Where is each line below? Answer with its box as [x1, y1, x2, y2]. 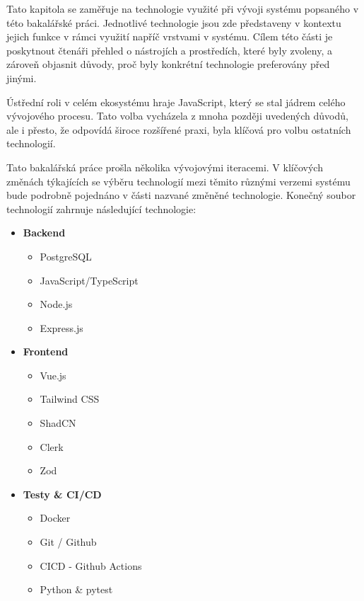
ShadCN [40, 416, 76, 430]
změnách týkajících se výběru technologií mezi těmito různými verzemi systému [6, 173, 351, 188]
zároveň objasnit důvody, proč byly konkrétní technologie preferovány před [6, 57, 330, 71]
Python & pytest [40, 582, 113, 597]
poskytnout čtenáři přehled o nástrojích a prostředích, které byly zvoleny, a [6, 42, 332, 57]
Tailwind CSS [40, 391, 100, 406]
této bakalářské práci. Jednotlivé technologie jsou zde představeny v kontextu [6, 15, 341, 30]
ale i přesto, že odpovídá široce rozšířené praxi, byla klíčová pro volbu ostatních [6, 122, 351, 137]
